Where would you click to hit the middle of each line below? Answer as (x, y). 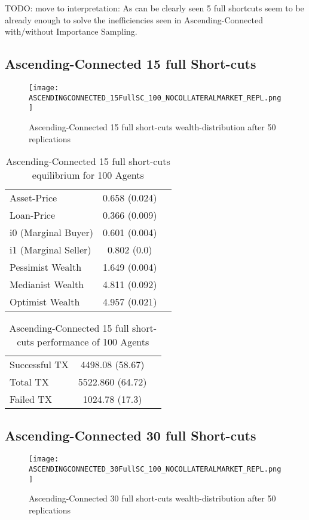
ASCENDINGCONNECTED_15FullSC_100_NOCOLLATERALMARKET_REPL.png (155, 98)
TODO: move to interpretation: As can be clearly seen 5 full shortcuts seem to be (154, 8)
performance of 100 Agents (93, 342)
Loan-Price (33, 215)
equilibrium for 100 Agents (88, 175)
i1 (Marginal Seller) (51, 250)
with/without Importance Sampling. (71, 31)
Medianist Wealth (47, 285)
